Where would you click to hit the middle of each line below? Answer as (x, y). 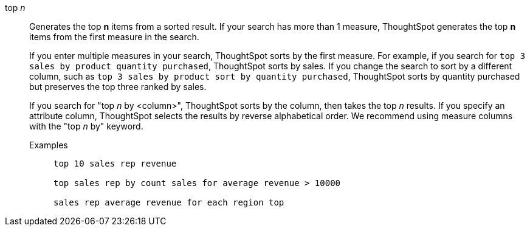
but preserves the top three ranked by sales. (118, 87)
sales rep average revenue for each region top (169, 202)
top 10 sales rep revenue (115, 164)
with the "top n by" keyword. (86, 126)
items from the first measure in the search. (114, 37)
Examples (49, 145)
